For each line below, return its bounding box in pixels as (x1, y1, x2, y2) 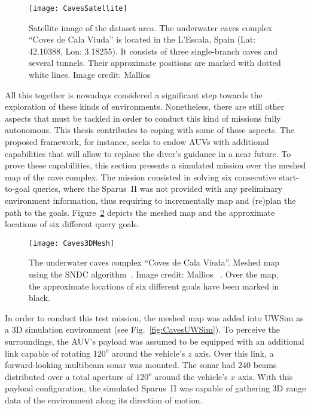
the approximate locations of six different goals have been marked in (29, 279, 279, 292)
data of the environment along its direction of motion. (5, 393, 203, 406)
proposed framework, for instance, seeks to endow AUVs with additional (5, 135, 269, 147)
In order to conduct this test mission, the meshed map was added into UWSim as (5, 311, 304, 324)
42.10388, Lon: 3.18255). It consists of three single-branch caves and (29, 44, 278, 57)
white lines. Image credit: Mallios (29, 68, 151, 81)
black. (29, 291, 50, 304)
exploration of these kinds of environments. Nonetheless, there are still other (5, 100, 285, 113)
